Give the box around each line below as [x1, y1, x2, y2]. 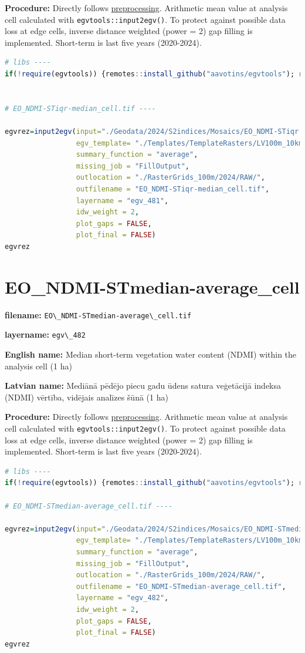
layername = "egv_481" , [76, 196, 169, 205]
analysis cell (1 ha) [5, 359, 72, 372]
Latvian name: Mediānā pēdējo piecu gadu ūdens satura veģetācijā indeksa [5, 379, 282, 392]
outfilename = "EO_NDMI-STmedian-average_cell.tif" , [76, 582, 286, 591]
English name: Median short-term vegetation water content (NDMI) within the [5, 348, 297, 360]
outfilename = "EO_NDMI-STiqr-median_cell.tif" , [76, 184, 270, 193]
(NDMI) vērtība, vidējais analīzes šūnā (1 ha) [5, 391, 168, 403]
